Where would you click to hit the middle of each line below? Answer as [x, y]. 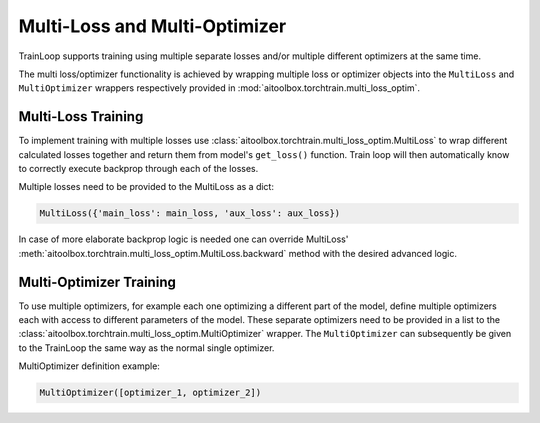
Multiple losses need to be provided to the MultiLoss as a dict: [146, 187]
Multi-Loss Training [81, 116]
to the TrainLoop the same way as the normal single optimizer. [146, 347]
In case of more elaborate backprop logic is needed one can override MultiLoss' [183, 239]
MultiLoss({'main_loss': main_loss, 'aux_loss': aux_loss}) [190, 213]
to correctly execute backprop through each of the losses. [138, 169]
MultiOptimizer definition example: [89, 366]
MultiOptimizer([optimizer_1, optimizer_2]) [150, 393]
